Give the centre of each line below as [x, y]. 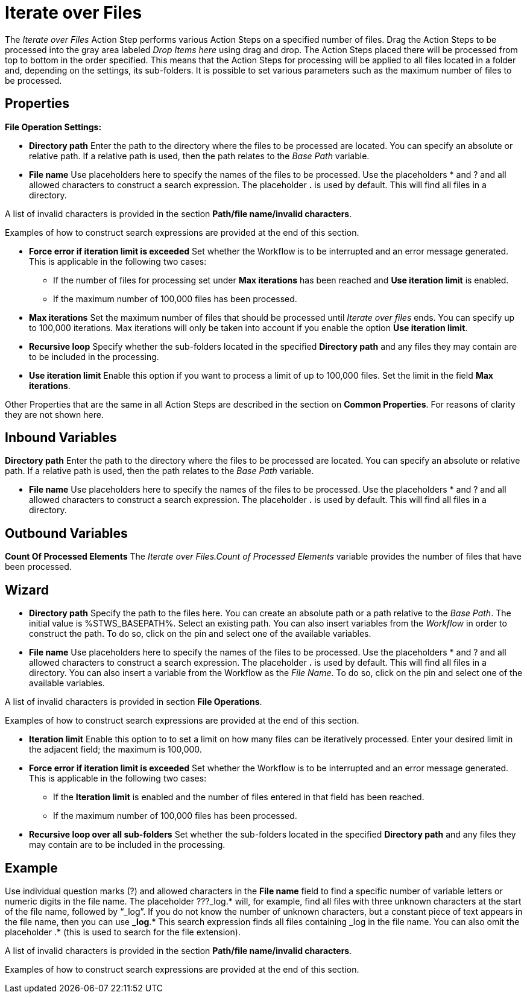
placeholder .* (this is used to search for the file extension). [123, 932]
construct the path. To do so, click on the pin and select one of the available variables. [200, 634]
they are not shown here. [54, 414]
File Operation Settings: [53, 127]
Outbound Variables [66, 533]
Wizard [27, 590]
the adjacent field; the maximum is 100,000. [115, 750]
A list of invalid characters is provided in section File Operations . [134, 702]
